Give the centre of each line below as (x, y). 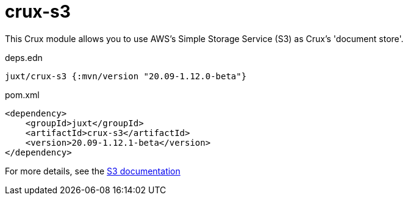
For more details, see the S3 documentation (93, 171)
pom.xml (22, 95)
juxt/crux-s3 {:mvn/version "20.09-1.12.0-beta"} (126, 76)
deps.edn (24, 57)
